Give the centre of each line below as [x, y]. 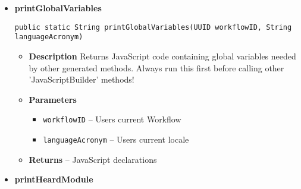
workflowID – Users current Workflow [112, 119]
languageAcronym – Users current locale [116, 139]
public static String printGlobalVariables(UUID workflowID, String [153, 27]
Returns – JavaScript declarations [93, 159]
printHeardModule [54, 179]
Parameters [53, 99]
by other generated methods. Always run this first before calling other [156, 67]
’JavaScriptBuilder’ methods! [81, 79]
